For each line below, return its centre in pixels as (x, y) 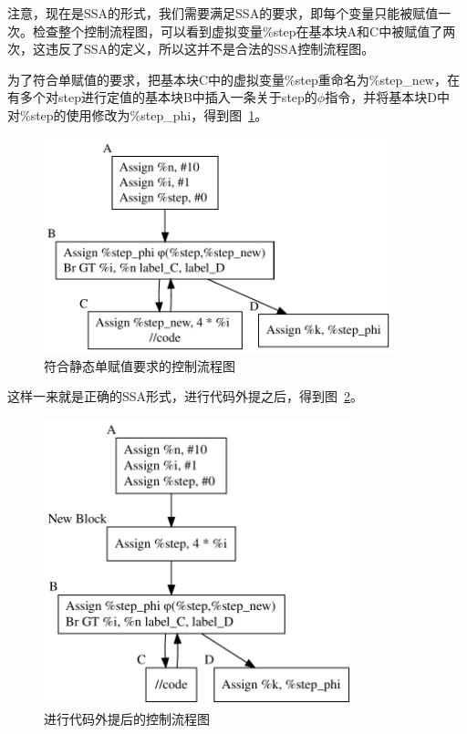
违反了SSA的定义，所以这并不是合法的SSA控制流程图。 (210, 49)
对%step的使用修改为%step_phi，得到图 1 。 (138, 114)
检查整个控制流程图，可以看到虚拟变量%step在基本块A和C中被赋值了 (238, 31)
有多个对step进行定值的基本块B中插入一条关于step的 (162, 97)
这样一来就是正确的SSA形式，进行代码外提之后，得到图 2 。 (186, 396)
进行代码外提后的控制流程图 (127, 718)
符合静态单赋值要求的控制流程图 (140, 365)
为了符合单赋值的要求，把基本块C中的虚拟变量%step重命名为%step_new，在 (233, 79)
